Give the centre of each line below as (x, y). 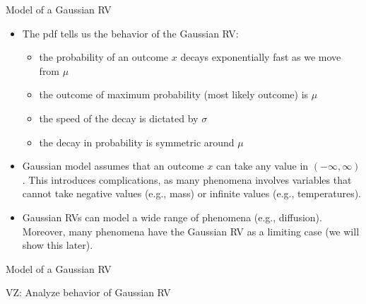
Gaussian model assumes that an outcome (113, 166)
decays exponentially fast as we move (261, 57)
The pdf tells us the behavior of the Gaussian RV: (130, 33)
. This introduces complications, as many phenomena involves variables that (187, 179)
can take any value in (262, 166)
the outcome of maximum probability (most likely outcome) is (174, 94)
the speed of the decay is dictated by (119, 118)
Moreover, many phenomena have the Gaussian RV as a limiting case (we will (191, 231)
